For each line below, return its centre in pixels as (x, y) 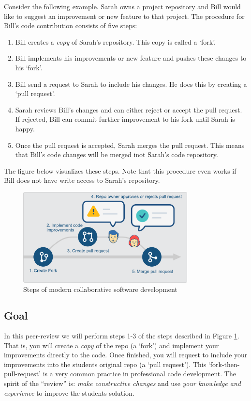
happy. (25, 128)
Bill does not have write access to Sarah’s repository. (82, 180)
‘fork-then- (224, 364)
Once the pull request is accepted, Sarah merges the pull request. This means (130, 145)
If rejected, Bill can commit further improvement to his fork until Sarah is (125, 119)
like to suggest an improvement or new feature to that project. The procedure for (124, 16)
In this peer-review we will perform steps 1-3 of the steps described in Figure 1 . (122, 336)
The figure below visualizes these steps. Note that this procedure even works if (120, 170)
